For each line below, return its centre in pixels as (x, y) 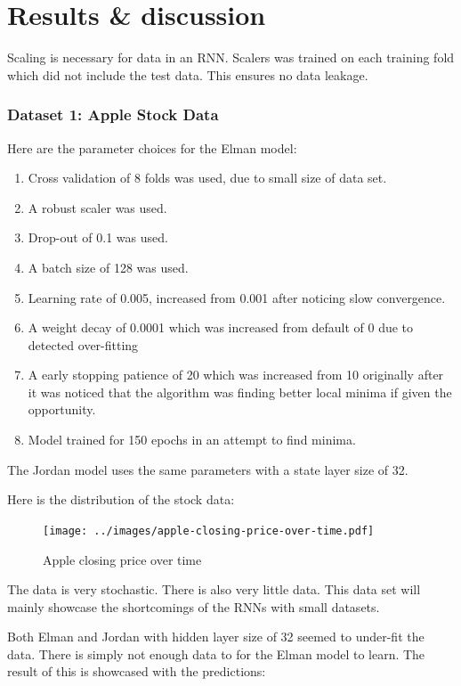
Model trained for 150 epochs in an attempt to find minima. (192, 440)
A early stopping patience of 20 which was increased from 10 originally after (236, 375)
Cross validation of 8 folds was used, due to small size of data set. (207, 178)
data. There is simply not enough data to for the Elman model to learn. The (216, 653)
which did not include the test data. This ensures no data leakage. (188, 74)
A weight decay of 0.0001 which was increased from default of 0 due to (221, 327)
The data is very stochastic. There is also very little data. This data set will (214, 589)
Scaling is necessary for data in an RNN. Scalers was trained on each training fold (231, 57)
